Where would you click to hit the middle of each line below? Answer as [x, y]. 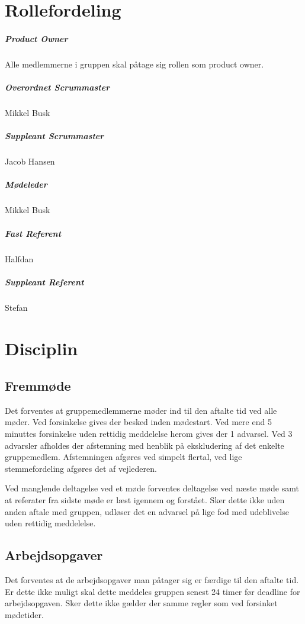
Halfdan [19, 258]
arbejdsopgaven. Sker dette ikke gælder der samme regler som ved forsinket [141, 603]
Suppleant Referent [44, 282]
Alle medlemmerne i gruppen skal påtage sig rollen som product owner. [134, 64]
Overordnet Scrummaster [57, 87]
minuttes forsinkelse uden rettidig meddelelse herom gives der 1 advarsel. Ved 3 [149, 434]
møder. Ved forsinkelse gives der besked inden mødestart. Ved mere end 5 [138, 422]
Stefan [16, 307]
